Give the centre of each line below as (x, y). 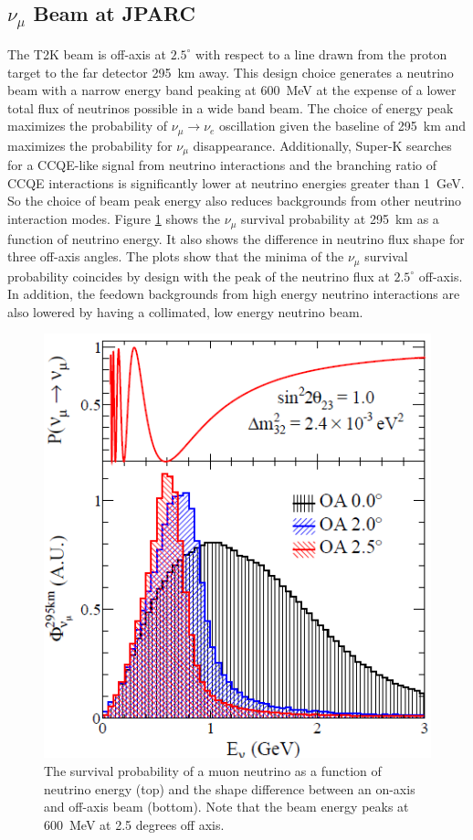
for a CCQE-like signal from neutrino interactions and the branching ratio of (222, 165)
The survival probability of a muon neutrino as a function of (213, 770)
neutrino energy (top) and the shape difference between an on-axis (230, 788)
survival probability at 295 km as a (340, 219)
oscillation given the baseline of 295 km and (343, 126)
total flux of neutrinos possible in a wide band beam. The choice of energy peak (231, 107)
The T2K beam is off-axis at (87, 53)
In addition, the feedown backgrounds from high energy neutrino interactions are (234, 294)
